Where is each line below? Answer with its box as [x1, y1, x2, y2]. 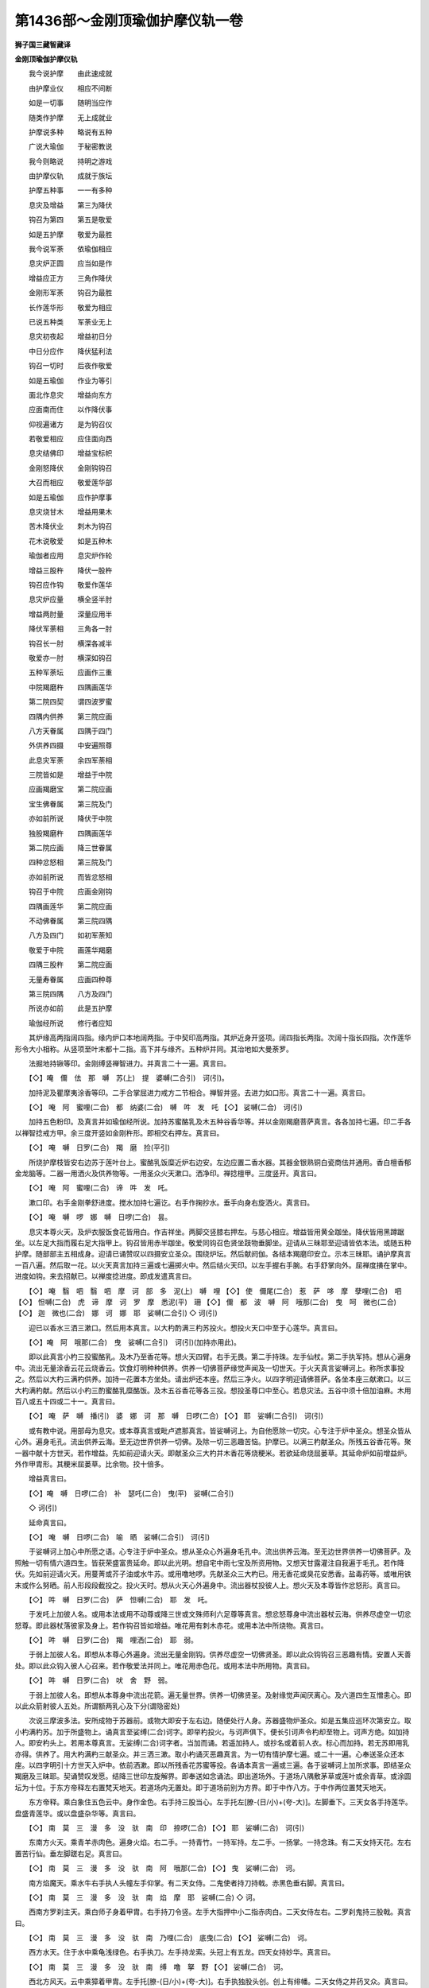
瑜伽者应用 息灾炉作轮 [28, 551, 113, 561]
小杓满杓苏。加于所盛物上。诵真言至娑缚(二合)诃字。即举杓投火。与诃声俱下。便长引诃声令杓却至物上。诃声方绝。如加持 [14, 1726, 410, 1737]
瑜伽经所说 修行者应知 [28, 1018, 113, 1027]
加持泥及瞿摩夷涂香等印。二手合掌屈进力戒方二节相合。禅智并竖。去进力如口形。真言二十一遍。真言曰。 [28, 1088, 369, 1097]
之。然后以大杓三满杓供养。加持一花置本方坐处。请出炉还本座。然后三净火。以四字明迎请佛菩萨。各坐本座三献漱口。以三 [14, 1374, 412, 1384]
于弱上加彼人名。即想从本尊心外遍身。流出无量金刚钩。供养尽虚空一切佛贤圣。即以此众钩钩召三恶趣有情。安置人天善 [28, 1650, 412, 1660]
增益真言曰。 [28, 1474, 71, 1483]
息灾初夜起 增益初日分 [28, 332, 113, 341]
